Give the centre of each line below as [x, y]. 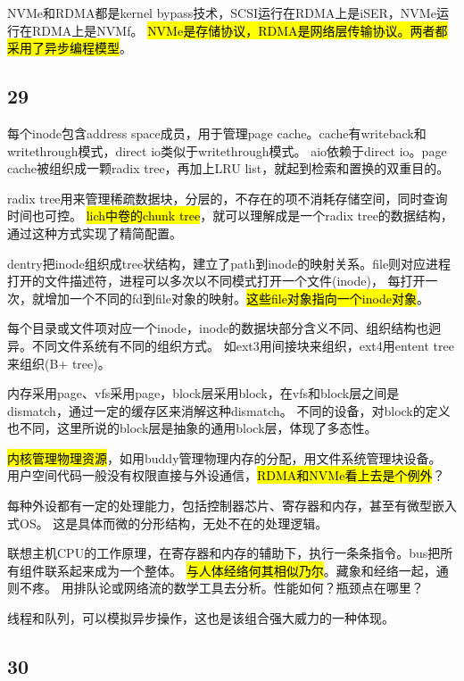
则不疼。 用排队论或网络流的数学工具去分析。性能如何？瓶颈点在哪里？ [215, 588]
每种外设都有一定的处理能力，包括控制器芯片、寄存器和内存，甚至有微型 [220, 506]
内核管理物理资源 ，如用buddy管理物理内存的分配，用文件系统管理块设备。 [224, 457]
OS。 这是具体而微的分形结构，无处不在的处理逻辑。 [174, 523]
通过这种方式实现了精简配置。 [95, 233]
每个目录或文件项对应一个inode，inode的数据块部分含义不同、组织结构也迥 [224, 328]
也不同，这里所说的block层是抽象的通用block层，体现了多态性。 [192, 428]
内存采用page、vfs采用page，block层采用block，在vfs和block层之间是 [203, 393]
